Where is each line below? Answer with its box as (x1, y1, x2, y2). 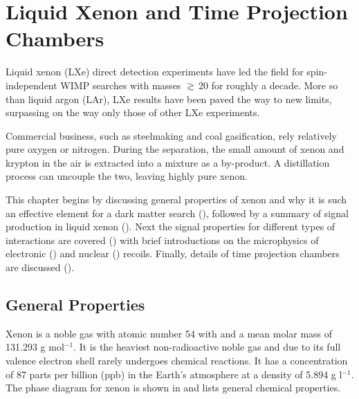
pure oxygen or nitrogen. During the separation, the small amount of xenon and (6, 142, 344, 156)
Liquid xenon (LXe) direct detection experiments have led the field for (6, 64, 304, 79)
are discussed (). (6, 260, 75, 275)
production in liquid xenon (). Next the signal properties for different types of (6, 219, 335, 234)
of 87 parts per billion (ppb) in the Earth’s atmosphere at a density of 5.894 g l (6, 366, 342, 381)
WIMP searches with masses (60, 77, 181, 92)
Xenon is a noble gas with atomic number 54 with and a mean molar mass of (6, 326, 333, 340)
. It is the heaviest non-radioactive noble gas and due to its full (73, 340, 341, 354)
